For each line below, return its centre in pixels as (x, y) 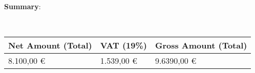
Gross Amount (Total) (201, 45)
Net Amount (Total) (50, 45)
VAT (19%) (123, 45)
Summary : (23, 6)
